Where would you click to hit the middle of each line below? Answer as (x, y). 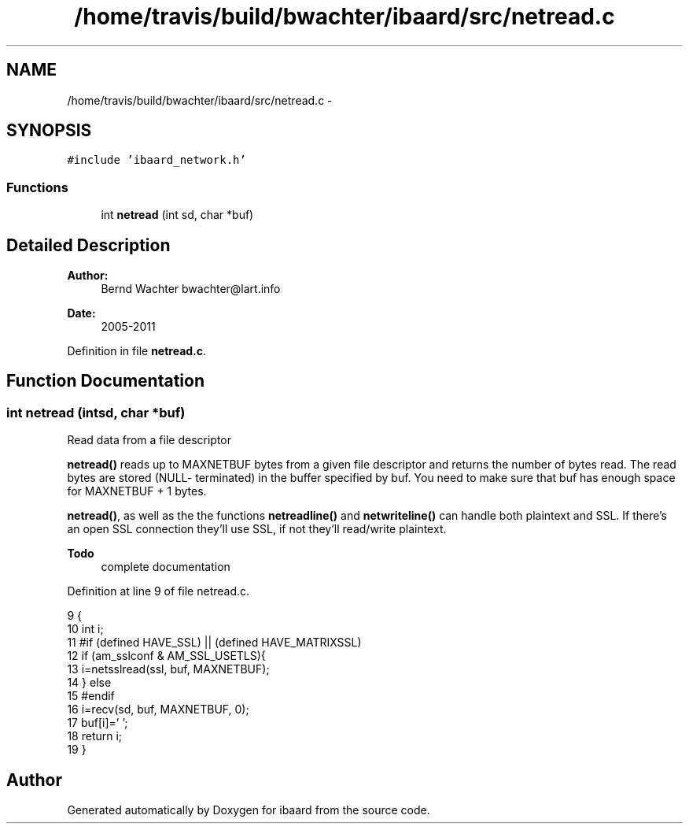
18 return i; (95, 736)
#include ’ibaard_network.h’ (157, 160)
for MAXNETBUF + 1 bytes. (137, 491)
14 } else (89, 683)
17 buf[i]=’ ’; (98, 723)
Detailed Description (88, 245)
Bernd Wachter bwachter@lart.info (191, 289)
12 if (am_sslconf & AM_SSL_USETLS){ (166, 656)
